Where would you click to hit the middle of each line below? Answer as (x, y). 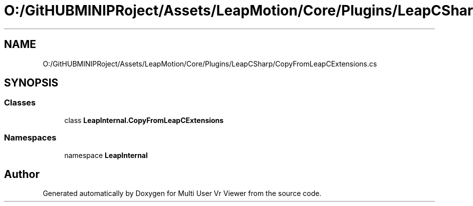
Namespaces (30, 138)
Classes (20, 103)
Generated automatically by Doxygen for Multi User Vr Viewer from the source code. (182, 193)
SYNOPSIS (31, 83)
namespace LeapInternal (106, 155)
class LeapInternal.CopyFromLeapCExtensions (144, 120)
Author (22, 174)
